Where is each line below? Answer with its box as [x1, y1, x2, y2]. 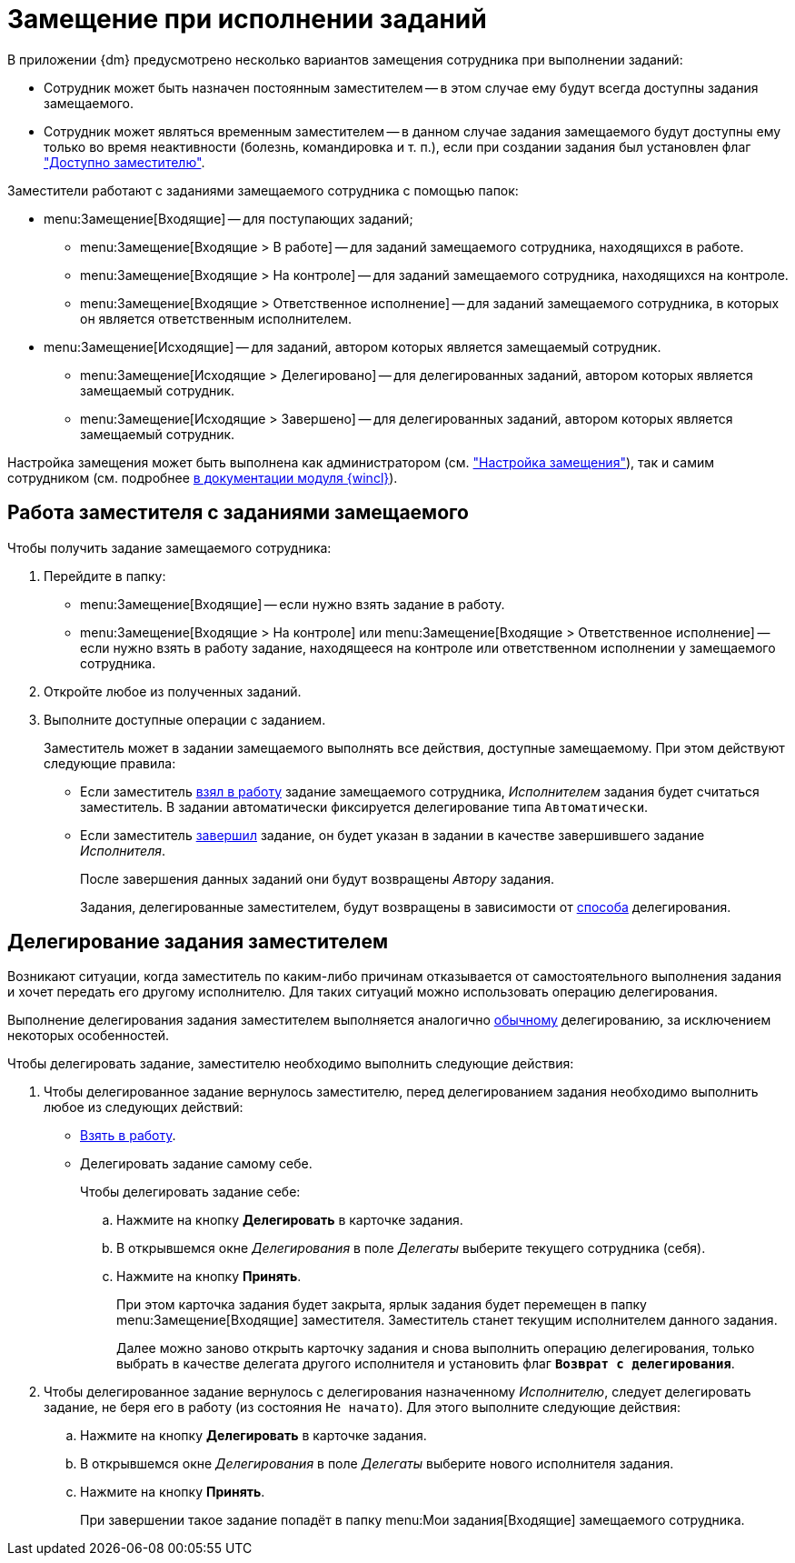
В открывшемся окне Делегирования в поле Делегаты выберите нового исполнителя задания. [80, 1456, 674, 1472]
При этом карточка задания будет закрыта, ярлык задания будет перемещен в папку [116, 1297, 647, 1313]
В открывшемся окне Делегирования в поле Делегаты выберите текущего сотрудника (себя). [116, 1240, 706, 1257]
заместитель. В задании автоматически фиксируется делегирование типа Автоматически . [80, 798, 649, 815]
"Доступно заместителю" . [44, 154, 205, 170]
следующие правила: [44, 755, 176, 771]
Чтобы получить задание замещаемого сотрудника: [7, 539, 332, 556]
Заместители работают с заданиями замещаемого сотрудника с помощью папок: [7, 182, 519, 198]
